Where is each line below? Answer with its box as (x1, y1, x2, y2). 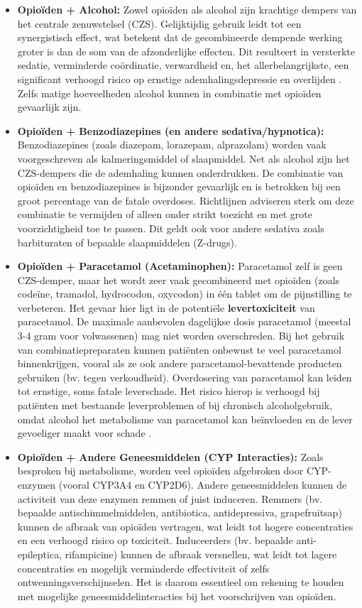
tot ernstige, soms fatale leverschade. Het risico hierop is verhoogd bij (17, 384, 320, 398)
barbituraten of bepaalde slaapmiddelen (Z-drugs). (17, 234, 237, 249)
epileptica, (17, 546, 62, 561)
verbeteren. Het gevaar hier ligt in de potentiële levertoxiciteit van (17, 300, 315, 315)
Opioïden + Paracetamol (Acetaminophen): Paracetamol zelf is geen (17, 259, 343, 273)
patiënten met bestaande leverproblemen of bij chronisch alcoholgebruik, (17, 398, 333, 413)
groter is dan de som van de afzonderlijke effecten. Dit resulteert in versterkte (17, 43, 355, 58)
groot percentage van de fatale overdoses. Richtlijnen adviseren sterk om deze (17, 192, 354, 207)
